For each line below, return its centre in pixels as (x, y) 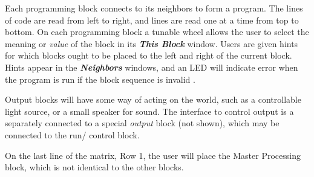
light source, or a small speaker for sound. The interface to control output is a (149, 111)
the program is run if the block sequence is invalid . (100, 79)
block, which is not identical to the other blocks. (94, 167)
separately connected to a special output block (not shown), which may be (142, 123)
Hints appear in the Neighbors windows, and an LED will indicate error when (152, 67)
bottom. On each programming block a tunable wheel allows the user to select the (157, 32)
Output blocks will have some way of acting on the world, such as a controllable (153, 99)
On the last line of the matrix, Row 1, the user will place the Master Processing (153, 155)
